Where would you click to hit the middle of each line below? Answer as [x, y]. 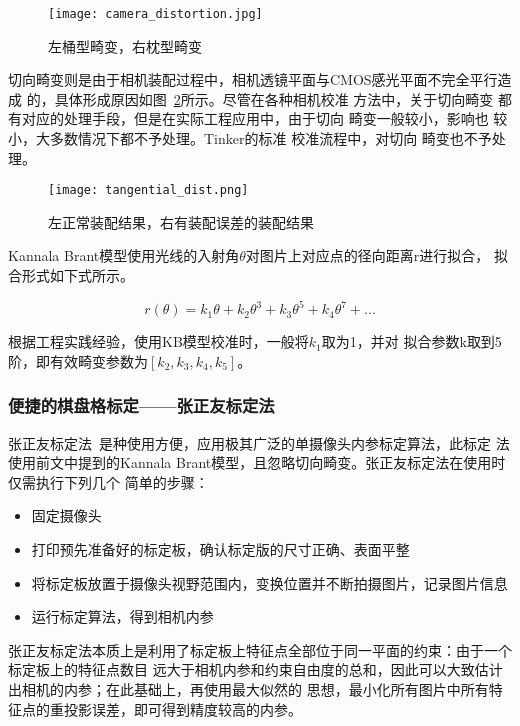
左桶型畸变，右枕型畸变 [125, 45]
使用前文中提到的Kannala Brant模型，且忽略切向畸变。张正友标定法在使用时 [257, 462]
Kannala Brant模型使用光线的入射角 [124, 255]
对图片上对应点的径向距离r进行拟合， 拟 [376, 255]
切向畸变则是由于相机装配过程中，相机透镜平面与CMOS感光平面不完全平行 [253, 79]
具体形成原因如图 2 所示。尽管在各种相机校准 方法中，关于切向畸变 [274, 98]
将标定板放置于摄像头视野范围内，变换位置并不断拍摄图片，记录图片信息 [269, 582]
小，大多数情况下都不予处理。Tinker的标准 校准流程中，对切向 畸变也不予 [250, 138]
